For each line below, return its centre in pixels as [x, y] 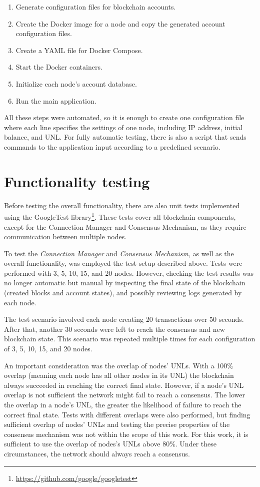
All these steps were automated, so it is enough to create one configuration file [124, 117]
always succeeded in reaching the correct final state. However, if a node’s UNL [124, 385]
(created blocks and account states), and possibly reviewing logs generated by [123, 293]
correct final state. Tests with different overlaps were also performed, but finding [127, 414]
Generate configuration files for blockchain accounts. [96, 7]
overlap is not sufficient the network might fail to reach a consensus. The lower [124, 395]
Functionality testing [77, 181]
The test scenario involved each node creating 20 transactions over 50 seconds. [124, 319]
